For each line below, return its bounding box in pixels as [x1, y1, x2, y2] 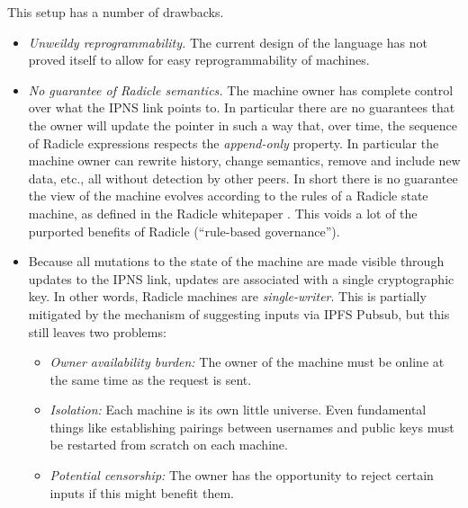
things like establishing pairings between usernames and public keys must [49, 417, 454, 436]
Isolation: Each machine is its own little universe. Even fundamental [49, 400, 427, 419]
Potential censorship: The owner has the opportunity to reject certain [49, 466, 434, 485]
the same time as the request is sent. [49, 370, 252, 388]
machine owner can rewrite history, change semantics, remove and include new [28, 151, 461, 170]
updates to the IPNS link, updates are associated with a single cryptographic [28, 269, 454, 288]
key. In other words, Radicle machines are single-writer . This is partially [28, 287, 427, 306]
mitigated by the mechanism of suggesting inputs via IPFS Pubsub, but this [28, 304, 450, 323]
